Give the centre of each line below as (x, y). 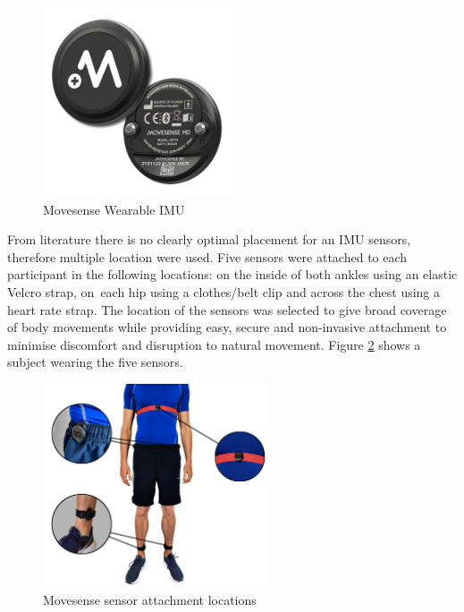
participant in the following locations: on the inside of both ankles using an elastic (232, 274)
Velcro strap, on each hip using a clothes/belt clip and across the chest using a (224, 291)
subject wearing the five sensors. (95, 362)
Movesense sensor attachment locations (150, 599)
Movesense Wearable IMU (114, 209)
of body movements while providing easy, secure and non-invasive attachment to (227, 327)
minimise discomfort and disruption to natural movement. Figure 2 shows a (214, 344)
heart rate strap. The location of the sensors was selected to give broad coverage (227, 309)
